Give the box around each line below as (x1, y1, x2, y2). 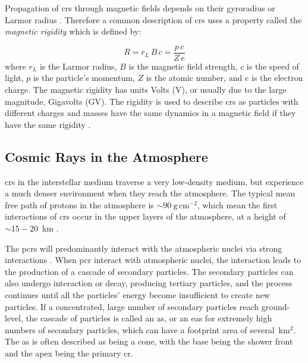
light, (5, 71, 24, 84)
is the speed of (246, 60, 299, 72)
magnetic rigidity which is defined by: (5, 25, 142, 37)
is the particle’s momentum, (33, 71, 135, 84)
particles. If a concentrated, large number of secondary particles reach (5, 300, 259, 312)
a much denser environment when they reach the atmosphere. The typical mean (5, 187, 296, 199)
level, (5, 312, 24, 324)
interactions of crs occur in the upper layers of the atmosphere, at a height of (5, 210, 286, 223)
